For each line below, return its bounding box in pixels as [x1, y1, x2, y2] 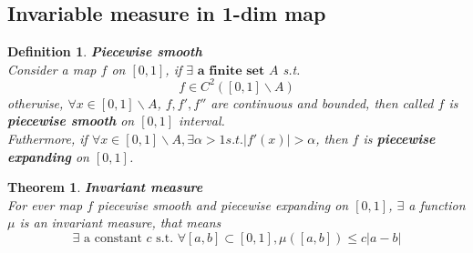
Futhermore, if [7, 129, 87, 148]
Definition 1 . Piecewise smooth [7, 42, 202, 61]
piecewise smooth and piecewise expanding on [98, 195, 349, 214]
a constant [84, 232, 142, 246]
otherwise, [7, 93, 64, 112]
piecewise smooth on [7, 111, 135, 130]
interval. [179, 111, 225, 130]
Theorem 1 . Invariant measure [7, 177, 203, 197]
